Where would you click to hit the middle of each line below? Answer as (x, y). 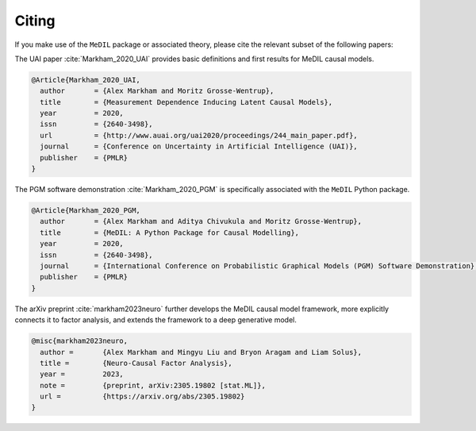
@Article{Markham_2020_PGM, (86, 211)
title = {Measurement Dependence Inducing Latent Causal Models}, (186, 102)
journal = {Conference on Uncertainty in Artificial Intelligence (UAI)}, (199, 146)
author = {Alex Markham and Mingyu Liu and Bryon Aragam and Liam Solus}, (201, 352)
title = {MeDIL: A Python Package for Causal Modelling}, (170, 233)
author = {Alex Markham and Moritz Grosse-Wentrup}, (157, 91)
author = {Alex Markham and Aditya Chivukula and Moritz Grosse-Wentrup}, (201, 221)
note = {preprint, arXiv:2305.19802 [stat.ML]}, (153, 385)
